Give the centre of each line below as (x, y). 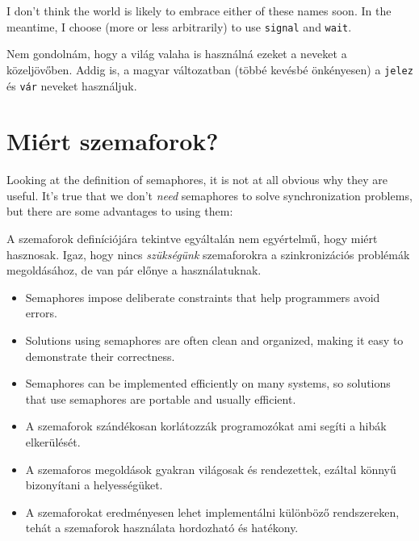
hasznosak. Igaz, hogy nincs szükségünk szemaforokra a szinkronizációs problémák (208, 254)
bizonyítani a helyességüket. (94, 485)
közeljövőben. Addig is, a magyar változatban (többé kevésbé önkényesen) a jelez (210, 69)
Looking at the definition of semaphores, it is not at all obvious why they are (197, 180)
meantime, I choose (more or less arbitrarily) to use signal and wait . (179, 26)
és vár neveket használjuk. (72, 85)
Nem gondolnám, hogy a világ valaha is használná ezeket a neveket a (177, 54)
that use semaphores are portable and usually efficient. (161, 398)
